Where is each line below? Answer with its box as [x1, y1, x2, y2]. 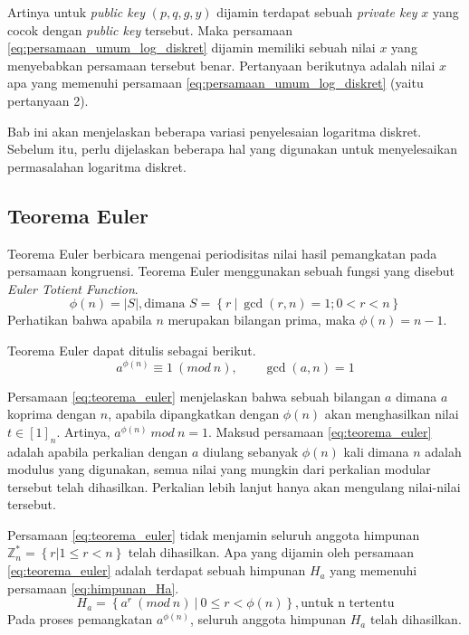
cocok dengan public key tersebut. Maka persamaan [7, 20, 293, 39]
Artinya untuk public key [7, 3, 145, 21]
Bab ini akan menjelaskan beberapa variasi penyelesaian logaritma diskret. [7, 121, 422, 140]
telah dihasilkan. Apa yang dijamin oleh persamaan [128, 543, 415, 562]
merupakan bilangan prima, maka [167, 310, 356, 329]
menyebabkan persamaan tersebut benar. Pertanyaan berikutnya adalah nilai [7, 55, 435, 74]
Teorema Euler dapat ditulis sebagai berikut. [7, 340, 256, 359]
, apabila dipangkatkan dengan [108, 404, 280, 423]
